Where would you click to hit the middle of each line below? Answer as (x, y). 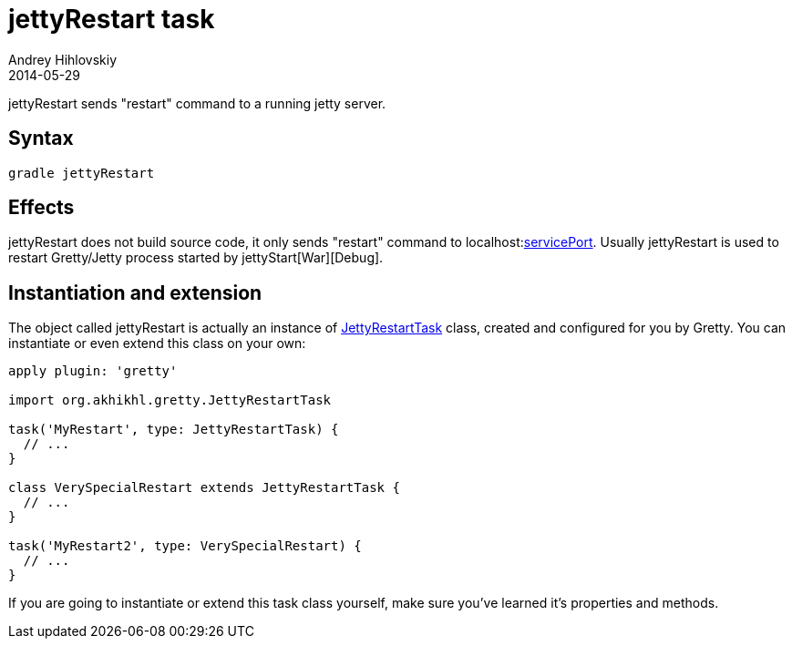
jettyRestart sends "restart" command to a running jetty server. (197, 103)
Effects (41, 208)
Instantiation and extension (135, 292)
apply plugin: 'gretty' (93, 371)
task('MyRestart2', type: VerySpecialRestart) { (185, 546)
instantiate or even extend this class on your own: (157, 344)
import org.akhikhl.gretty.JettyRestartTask (170, 400)
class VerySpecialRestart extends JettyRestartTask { (204, 488)
